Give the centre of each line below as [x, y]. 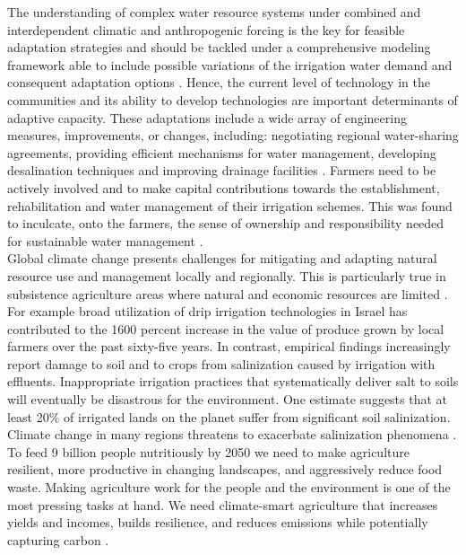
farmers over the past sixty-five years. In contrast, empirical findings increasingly [229, 346]
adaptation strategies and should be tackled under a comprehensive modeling [219, 47]
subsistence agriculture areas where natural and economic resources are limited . [228, 293]
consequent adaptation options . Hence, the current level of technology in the [219, 82]
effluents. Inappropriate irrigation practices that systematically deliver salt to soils [233, 381]
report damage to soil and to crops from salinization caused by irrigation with [221, 363]
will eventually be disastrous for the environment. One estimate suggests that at [228, 399]
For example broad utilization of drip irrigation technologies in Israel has [207, 311]
